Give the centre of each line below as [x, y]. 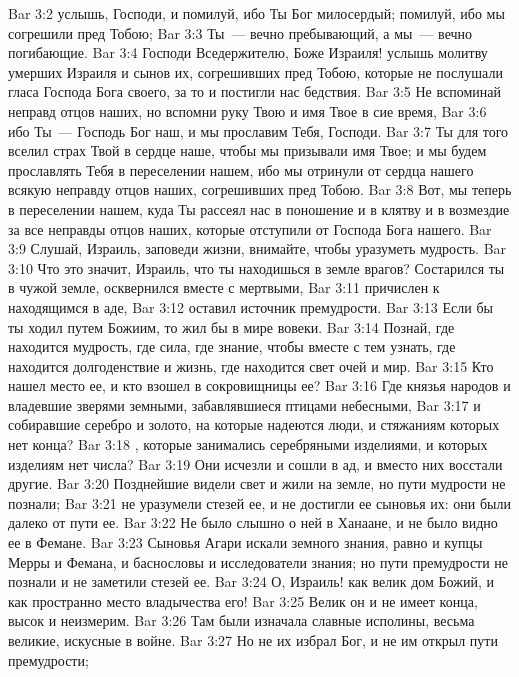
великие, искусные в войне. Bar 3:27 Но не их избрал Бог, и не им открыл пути [253, 640]
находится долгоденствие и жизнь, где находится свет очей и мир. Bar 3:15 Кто [251, 365]
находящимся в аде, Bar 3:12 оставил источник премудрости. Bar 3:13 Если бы [250, 306]
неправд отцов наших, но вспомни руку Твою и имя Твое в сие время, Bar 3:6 [247, 110]
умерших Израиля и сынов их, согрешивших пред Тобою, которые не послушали [255, 71]
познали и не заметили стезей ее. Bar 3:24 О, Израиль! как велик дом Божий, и [251, 581]
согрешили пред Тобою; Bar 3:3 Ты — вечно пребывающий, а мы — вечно [240, 32]
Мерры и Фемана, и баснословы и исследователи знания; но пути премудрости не [258, 561]
